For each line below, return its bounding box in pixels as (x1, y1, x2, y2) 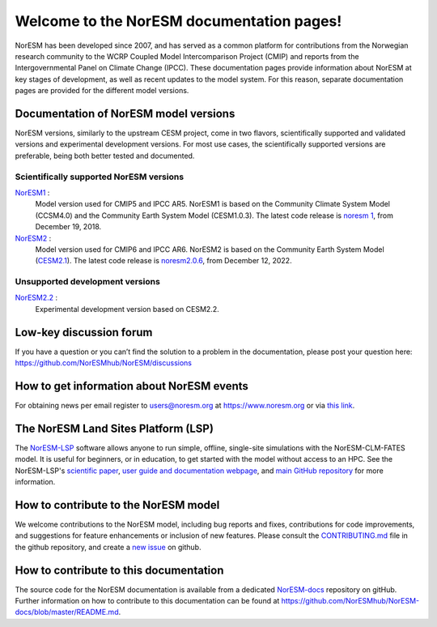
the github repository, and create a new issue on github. (15, 542, 202, 552)
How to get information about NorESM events (15, 379, 248, 393)
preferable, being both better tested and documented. (15, 151, 195, 160)
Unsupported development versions (15, 276, 161, 288)
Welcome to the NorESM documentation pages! (15, 12, 342, 30)
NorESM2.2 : (15, 292, 58, 303)
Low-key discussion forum (15, 325, 153, 339)
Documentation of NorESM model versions (15, 106, 235, 121)
